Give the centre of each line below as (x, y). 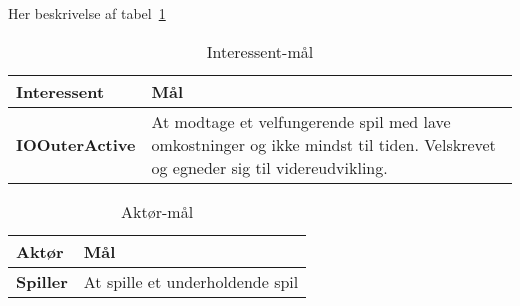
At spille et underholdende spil (191, 281)
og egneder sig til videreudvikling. (269, 167)
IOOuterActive (76, 144)
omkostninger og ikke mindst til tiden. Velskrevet (323, 144)
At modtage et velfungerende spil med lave (301, 121)
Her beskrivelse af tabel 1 (87, 13)
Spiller (42, 281)
